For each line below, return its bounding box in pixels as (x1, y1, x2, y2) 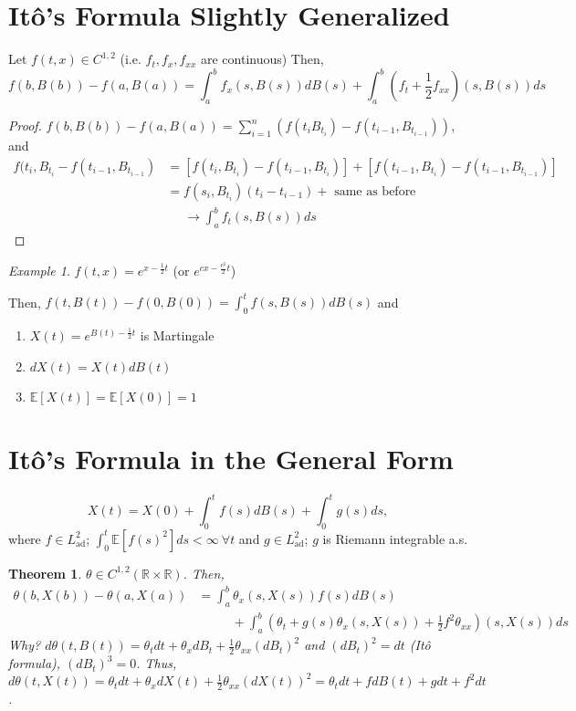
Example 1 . (8, 261, 70, 280)
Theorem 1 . (8, 563, 82, 582)
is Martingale (140, 325, 215, 344)
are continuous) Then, (200, 49, 324, 68)
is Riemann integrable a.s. (322, 528, 468, 548)
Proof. (8, 116, 42, 135)
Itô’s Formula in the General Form (8, 439, 454, 476)
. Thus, (136, 653, 177, 673)
